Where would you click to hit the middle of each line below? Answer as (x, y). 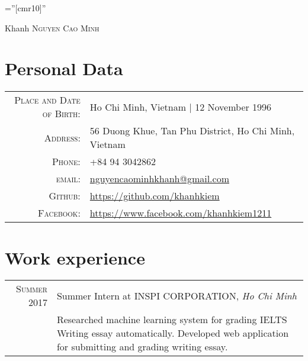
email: (68, 179)
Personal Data (64, 68)
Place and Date (47, 100)
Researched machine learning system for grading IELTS (172, 320)
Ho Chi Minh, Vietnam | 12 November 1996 (181, 107)
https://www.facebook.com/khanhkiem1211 (181, 213)
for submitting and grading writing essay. (142, 347)
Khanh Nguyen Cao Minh (52, 28)
